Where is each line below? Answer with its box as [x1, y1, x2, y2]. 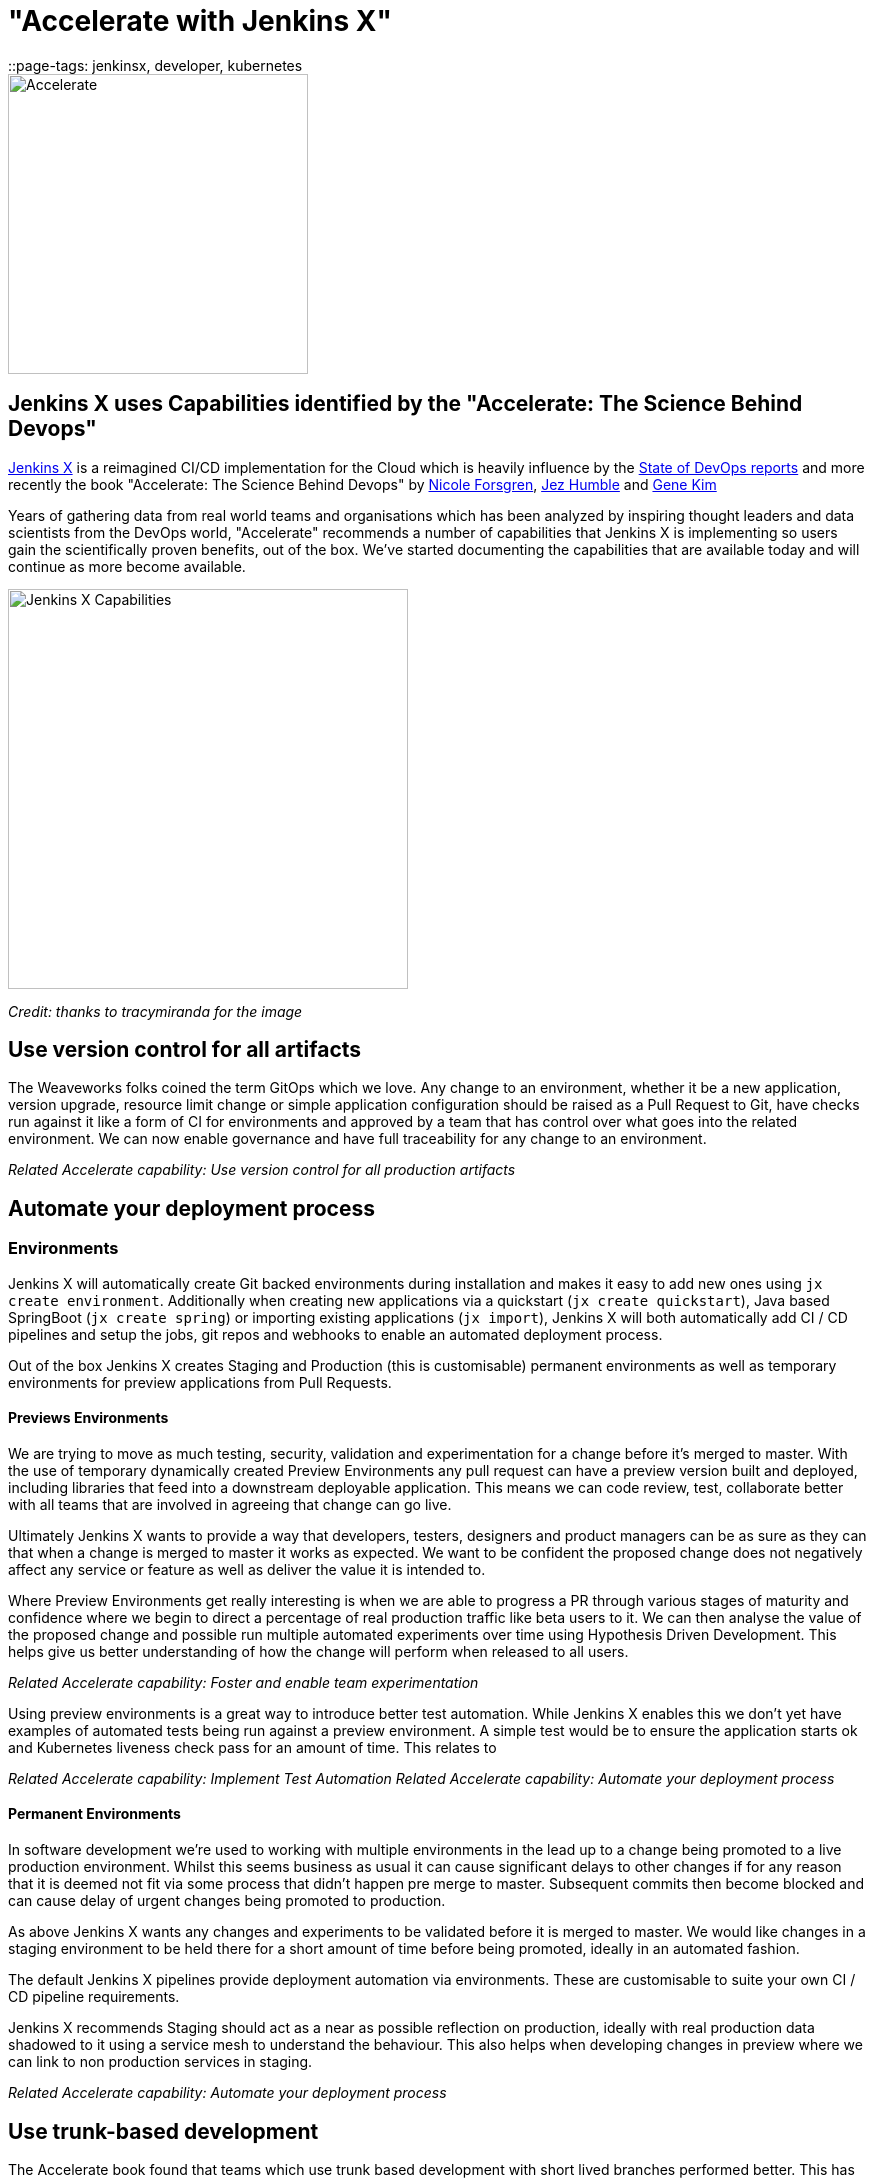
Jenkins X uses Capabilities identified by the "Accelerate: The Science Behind [8, 391, 803, 417]
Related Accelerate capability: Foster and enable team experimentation [8, 1673, 479, 1691]
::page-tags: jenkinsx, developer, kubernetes [8, 56, 303, 74]
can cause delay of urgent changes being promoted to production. [8, 1892, 446, 1910]
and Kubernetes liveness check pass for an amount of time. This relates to [8, 1738, 497, 1756]
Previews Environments [8, 1409, 169, 1427]
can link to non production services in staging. [8, 2053, 313, 2071]
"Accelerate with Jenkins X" [8, 4, 392, 38]
